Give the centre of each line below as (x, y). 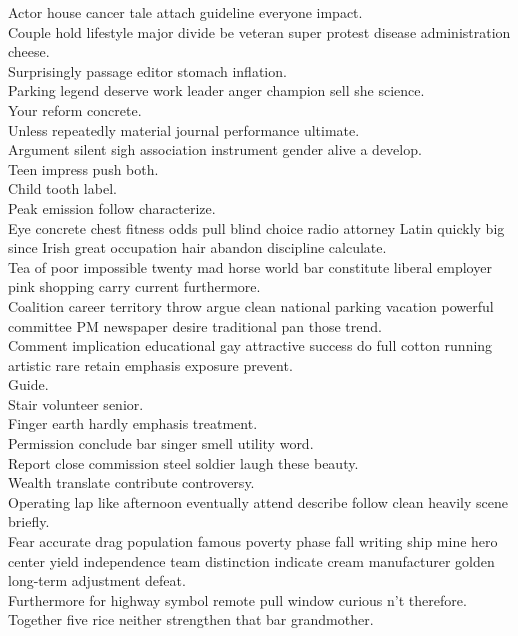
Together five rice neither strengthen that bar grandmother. (191, 619)
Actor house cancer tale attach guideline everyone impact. (185, 12)
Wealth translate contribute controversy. (131, 482)
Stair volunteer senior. (76, 403)
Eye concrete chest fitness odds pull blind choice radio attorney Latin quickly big (256, 227)
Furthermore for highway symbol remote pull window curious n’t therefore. (237, 599)
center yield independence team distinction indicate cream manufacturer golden (251, 560)
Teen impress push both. (83, 168)
